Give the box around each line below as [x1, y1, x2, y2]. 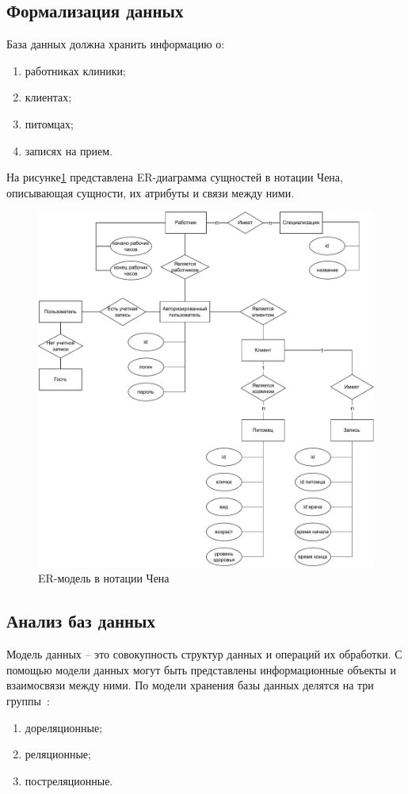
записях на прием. [25, 142, 112, 158]
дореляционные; [25, 719, 103, 735]
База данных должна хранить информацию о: [6, 36, 225, 52]
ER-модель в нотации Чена [38, 570, 170, 586]
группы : [6, 693, 50, 709]
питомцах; [25, 115, 74, 132]
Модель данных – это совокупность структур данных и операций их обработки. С [6, 646, 402, 662]
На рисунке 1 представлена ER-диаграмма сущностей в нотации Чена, [6, 169, 343, 185]
